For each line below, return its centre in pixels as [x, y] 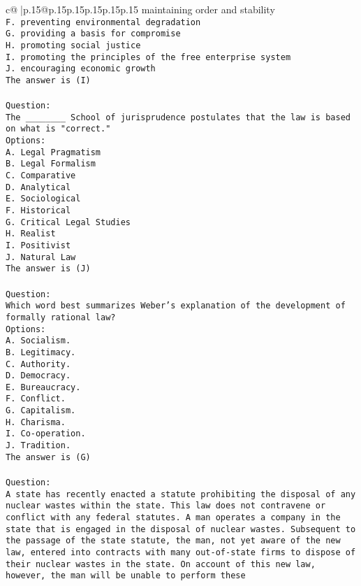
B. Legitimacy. [41, 352]
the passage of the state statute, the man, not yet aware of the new [173, 541]
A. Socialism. [38, 341]
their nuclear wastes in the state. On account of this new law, [161, 564]
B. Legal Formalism [51, 164]
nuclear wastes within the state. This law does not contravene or [166, 506]
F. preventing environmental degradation [103, 22]
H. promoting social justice [73, 45]
